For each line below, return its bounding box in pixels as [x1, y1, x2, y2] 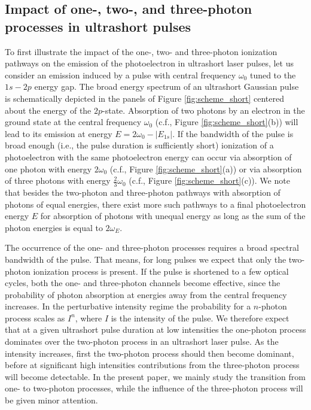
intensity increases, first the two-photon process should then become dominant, [5, 347, 294, 359]
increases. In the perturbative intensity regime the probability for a [5, 300, 251, 312]
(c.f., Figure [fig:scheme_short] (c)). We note [129, 174, 290, 187]
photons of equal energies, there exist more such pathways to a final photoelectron [5, 198, 306, 210]
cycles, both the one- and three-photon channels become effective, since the [5, 277, 280, 289]
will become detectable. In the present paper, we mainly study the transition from [5, 370, 306, 382]
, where [75, 311, 102, 324]
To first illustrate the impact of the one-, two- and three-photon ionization [5, 45, 278, 57]
